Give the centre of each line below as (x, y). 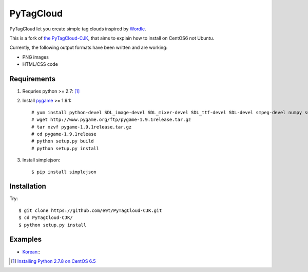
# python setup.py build (63, 141)
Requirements (33, 79)
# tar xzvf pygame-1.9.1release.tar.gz (82, 127)
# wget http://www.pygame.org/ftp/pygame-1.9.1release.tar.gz (111, 120)
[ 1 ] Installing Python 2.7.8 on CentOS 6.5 (53, 261)
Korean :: (31, 251)
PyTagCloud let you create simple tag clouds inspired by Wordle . (78, 29)
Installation (28, 186)
